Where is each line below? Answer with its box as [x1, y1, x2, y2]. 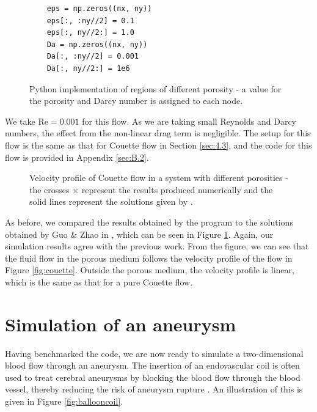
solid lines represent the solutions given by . [29, 195, 193, 208]
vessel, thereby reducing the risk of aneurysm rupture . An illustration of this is [5, 383, 303, 395]
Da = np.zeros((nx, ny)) [46, 40, 148, 49]
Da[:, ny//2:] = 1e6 [46, 64, 130, 73]
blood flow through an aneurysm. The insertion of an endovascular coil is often [5, 359, 300, 372]
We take [5, 114, 35, 127]
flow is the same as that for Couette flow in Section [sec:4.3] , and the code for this [5, 138, 312, 151]
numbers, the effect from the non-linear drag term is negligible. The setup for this [5, 127, 311, 139]
